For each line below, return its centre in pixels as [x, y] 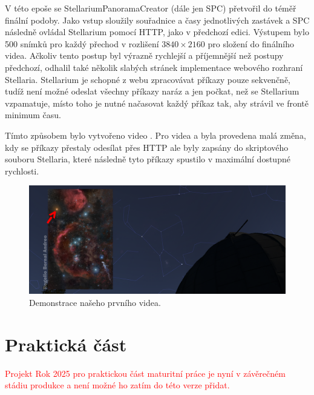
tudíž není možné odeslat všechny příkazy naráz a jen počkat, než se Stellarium [152, 91]
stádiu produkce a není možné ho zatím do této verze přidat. [117, 385]
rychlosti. [22, 171]
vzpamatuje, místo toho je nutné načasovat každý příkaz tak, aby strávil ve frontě [157, 103]
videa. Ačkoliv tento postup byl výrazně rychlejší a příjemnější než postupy [144, 55]
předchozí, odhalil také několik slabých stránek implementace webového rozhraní [154, 67]
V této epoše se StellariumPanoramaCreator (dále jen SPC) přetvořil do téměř [151, 8]
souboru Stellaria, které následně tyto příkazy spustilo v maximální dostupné [148, 159]
